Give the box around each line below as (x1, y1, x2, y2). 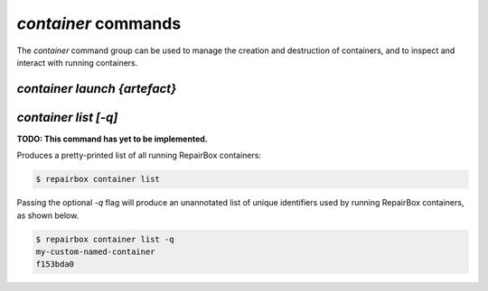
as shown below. (16, 210, 80, 221)
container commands (16, 14, 182, 33)
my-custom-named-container (35, 246, 155, 257)
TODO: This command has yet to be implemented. (16, 133, 208, 144)
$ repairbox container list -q (35, 234, 175, 244)
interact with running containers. (16, 57, 138, 68)
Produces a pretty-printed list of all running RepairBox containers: (16, 150, 262, 161)
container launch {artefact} (16, 81, 177, 96)
